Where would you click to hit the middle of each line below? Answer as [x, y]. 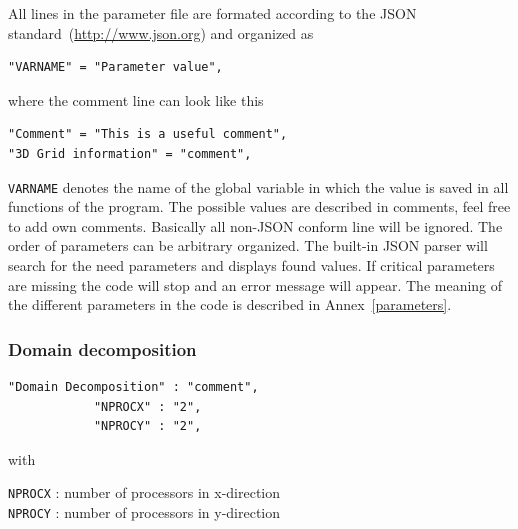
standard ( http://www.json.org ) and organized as [161, 32]
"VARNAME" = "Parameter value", [115, 67]
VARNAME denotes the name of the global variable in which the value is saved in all [258, 186]
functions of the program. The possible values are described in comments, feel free [259, 206]
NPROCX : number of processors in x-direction [144, 492]
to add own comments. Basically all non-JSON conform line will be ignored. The [255, 225]
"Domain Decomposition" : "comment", [133, 387]
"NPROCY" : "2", [147, 426]
